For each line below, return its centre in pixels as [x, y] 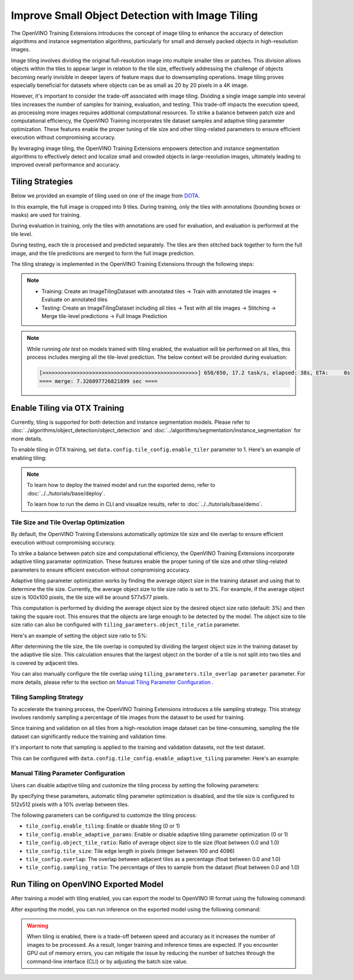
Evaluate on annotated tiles [75, 300]
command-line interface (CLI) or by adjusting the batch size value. [107, 961]
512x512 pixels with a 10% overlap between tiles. [70, 804]
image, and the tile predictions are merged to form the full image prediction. [103, 253]
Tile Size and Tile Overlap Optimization [68, 522]
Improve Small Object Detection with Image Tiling [134, 15]
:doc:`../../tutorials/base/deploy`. [66, 493]
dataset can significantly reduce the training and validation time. [89, 736]
